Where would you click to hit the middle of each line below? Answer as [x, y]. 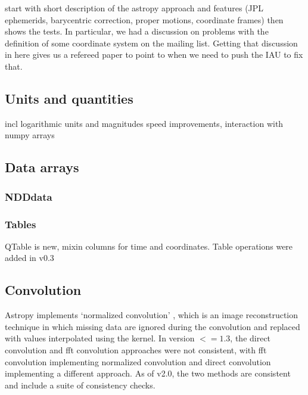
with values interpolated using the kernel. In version [100, 338]
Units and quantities [69, 98]
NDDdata [29, 196]
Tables [21, 224]
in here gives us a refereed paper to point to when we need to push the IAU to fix [154, 55]
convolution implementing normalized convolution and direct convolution [138, 361]
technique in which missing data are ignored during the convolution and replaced [153, 326]
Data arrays [42, 167]
